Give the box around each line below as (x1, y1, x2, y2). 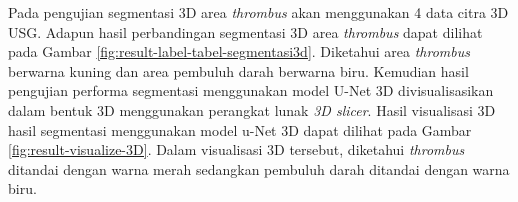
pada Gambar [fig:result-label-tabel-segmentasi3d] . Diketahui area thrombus (8, 41, 470, 62)
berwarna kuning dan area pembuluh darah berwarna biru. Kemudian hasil (8, 60, 469, 81)
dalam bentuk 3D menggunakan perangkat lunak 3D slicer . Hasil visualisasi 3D (8, 99, 496, 120)
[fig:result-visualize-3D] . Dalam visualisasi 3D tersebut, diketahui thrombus (8, 139, 465, 160)
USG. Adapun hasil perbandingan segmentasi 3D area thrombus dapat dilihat (8, 21, 483, 42)
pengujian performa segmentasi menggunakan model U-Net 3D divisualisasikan (8, 80, 494, 101)
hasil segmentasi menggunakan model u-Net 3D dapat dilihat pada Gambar (8, 119, 472, 140)
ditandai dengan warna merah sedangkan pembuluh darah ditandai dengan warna (8, 158, 510, 179)
